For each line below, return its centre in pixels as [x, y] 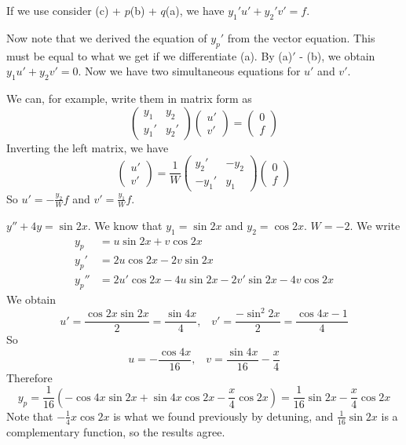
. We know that [125, 225]
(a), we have [195, 10]
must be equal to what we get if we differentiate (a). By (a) [150, 55]
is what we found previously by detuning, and [223, 416]
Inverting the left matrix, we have [88, 147]
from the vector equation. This [301, 37]
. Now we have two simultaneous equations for [189, 71]
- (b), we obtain [337, 55]
